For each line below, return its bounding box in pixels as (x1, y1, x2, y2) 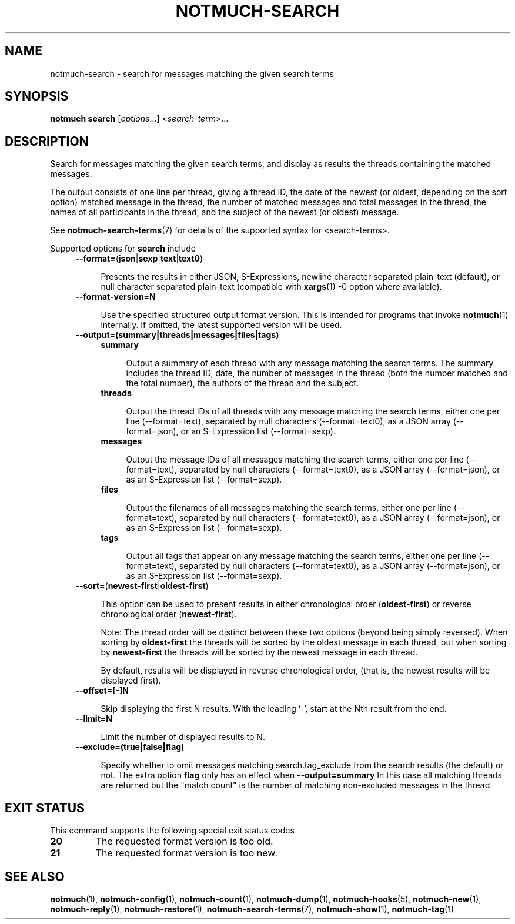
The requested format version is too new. (95, 847, 277, 859)
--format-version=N (75, 292, 156, 302)
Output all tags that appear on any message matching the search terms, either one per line (126, 551, 477, 561)
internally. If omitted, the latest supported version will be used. (101, 320, 342, 330)
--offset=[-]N (75, 685, 129, 696)
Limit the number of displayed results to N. (101, 732, 265, 742)
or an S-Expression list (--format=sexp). (180, 426, 336, 437)
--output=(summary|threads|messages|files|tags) (75, 330, 279, 340)
